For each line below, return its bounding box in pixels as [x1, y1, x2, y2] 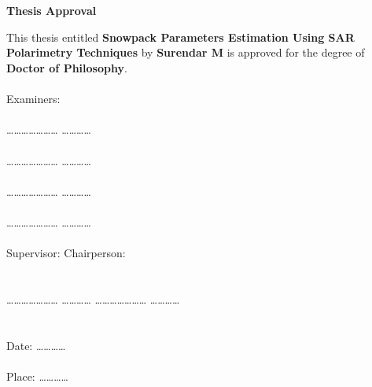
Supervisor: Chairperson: [6, 245, 126, 261]
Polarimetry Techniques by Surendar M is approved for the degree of [6, 44, 365, 61]
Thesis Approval [6, 2, 97, 19]
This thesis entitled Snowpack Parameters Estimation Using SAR [6, 28, 355, 45]
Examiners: [6, 90, 61, 107]
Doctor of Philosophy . [6, 59, 127, 76]
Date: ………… [6, 337, 66, 353]
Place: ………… [6, 367, 68, 384]
